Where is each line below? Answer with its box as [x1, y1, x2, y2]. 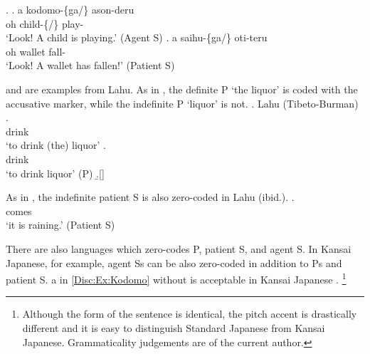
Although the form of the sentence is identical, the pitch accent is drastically [22, 306, 357, 321]
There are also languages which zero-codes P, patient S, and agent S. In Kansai [6, 241, 351, 256]
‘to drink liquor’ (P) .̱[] [6, 165, 105, 180]
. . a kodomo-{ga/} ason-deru [6, 2, 134, 16]
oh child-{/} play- [6, 16, 84, 31]
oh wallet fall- [6, 43, 65, 58]
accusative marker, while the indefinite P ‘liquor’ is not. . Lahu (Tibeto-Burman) [6, 95, 359, 110]
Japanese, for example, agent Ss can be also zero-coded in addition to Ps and [6, 255, 342, 270]
